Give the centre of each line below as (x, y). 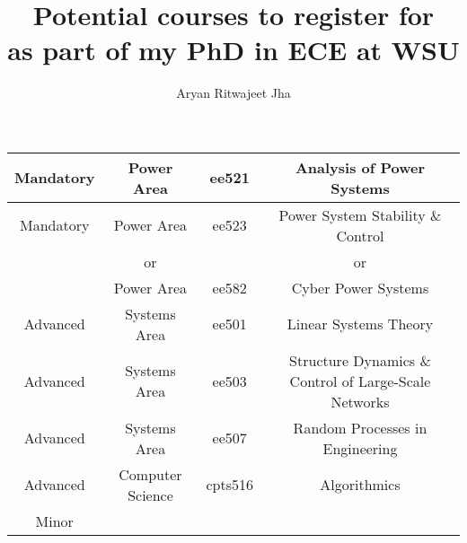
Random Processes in (360, 427)
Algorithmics (360, 485)
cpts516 (229, 485)
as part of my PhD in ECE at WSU (233, 50)
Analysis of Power (360, 167)
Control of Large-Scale (360, 381)
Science (150, 495)
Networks (360, 401)
